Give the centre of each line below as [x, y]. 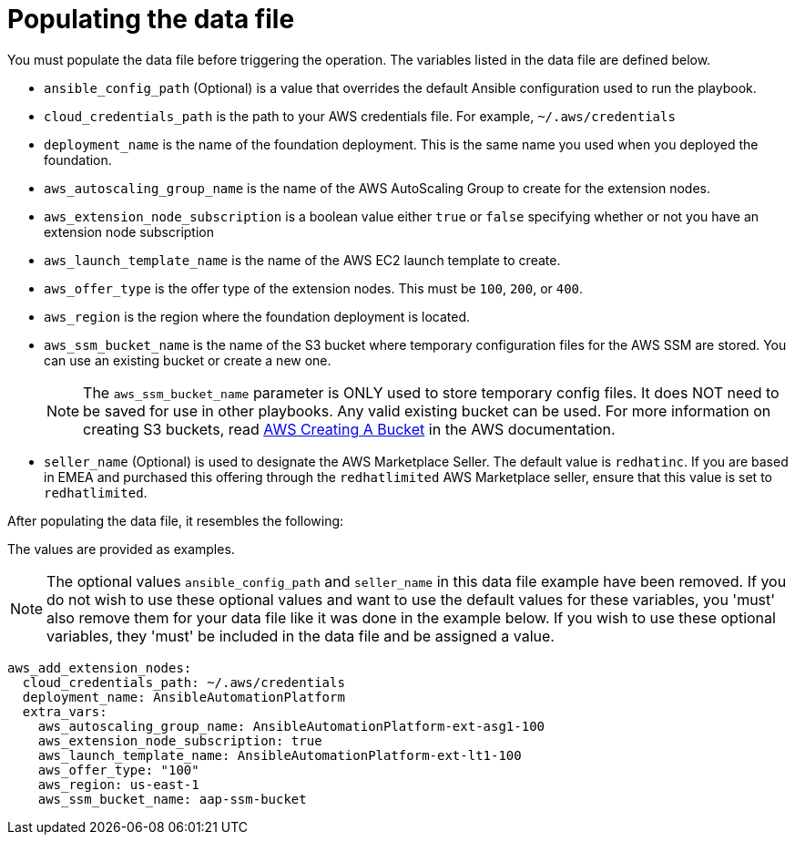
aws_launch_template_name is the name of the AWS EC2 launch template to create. [302, 260]
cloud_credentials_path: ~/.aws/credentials [183, 682]
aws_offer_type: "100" [118, 770]
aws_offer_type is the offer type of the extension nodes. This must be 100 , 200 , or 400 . [314, 288]
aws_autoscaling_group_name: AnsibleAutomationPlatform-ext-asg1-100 [291, 726]
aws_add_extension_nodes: [100, 667]
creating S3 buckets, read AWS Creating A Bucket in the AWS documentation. [349, 429]
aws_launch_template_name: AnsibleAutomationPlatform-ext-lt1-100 [280, 755]
